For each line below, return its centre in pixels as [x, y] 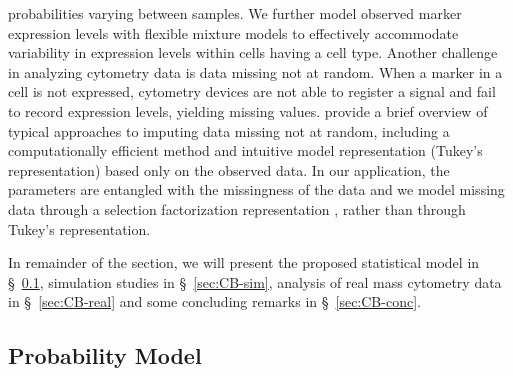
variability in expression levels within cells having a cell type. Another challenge [253, 52]
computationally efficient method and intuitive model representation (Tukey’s [245, 150]
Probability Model [105, 355]
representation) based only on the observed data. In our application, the [229, 169]
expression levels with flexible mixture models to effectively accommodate [233, 32]
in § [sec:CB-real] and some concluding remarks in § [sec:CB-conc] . [214, 301]
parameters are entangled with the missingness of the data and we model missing [256, 189]
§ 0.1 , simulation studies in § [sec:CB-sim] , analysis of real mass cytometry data [255, 281]
